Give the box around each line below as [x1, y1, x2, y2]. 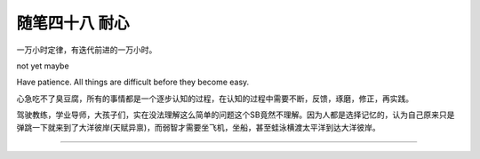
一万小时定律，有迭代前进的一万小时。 [16, 44, 157, 55]
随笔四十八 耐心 [16, 13, 130, 33]
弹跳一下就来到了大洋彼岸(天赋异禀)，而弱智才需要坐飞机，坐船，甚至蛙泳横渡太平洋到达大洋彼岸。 [16, 122, 381, 132]
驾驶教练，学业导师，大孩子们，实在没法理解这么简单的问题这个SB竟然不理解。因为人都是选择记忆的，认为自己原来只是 [16, 109, 455, 120]
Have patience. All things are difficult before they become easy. [16, 76, 250, 88]
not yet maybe [16, 60, 70, 71]
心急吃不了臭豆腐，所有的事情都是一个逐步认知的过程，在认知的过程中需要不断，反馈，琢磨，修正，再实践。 [16, 93, 413, 104]
